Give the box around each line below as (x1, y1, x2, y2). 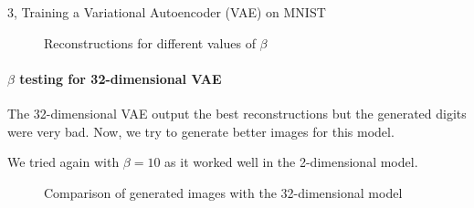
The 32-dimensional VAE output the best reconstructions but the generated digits (7, 103, 467, 122)
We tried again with (7, 152, 120, 172)
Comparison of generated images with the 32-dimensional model (44, 182, 403, 202)
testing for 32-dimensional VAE (19, 68, 222, 88)
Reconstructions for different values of (44, 33, 256, 52)
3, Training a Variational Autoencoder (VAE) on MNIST (7, 3, 326, 21)
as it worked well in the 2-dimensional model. (164, 152, 418, 172)
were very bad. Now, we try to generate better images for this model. (7, 121, 395, 140)
